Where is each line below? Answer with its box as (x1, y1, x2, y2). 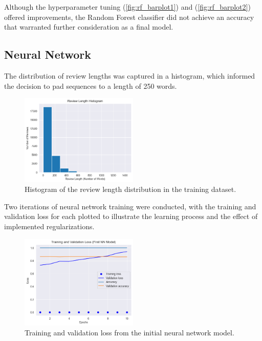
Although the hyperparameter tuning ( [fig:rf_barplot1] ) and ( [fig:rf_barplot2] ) (4, 2, 251, 12)
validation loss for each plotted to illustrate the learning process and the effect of (4, 211, 258, 222)
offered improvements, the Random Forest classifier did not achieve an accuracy (4, 11, 254, 22)
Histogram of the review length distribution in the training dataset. (25, 184, 236, 194)
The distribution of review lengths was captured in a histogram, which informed (4, 70, 255, 81)
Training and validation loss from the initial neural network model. (25, 327, 234, 338)
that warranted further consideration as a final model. (4, 21, 173, 32)
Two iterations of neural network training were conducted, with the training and (4, 201, 256, 211)
